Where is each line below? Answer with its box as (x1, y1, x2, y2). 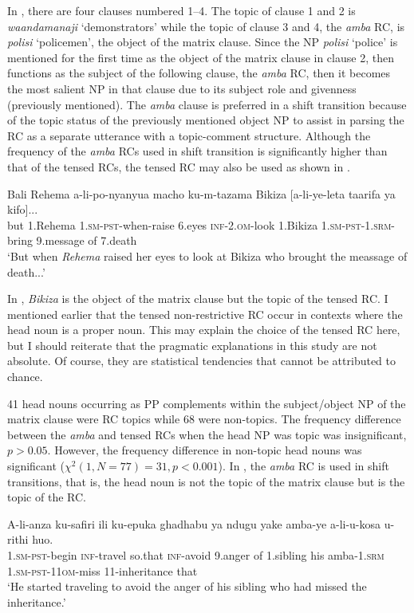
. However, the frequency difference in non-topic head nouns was (47, 442, 362, 458)
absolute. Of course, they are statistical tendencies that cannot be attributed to (7, 352, 396, 369)
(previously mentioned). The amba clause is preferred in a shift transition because (7, 96, 407, 112)
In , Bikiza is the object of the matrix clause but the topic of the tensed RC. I (7, 290, 388, 307)
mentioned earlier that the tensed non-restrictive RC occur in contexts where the (7, 305, 403, 322)
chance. (7, 368, 43, 385)
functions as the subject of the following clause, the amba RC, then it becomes (7, 65, 391, 81)
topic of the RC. (7, 489, 86, 505)
